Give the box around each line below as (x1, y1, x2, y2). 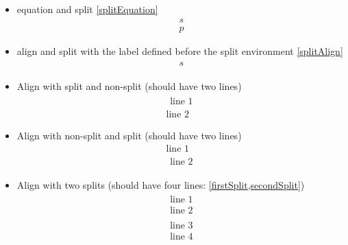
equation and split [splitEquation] (16, 2, 158, 16)
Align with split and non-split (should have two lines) (16, 79, 242, 93)
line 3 (170, 221, 193, 231)
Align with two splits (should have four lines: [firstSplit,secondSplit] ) (16, 177, 305, 191)
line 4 (170, 232, 193, 242)
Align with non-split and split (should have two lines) (16, 128, 242, 142)
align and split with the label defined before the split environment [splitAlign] (16, 43, 343, 58)
